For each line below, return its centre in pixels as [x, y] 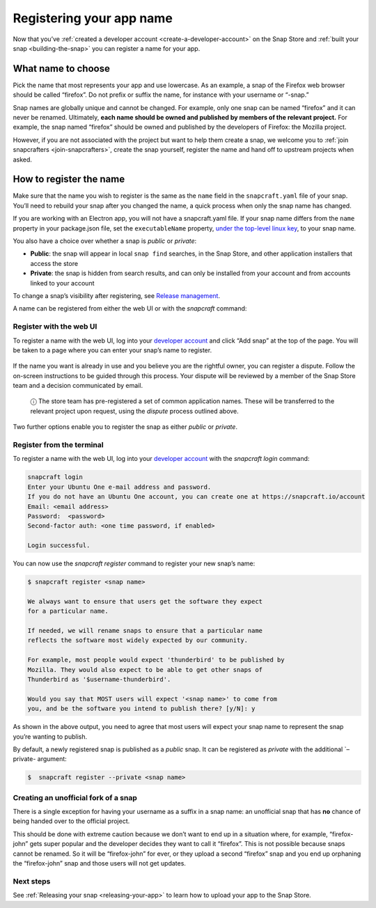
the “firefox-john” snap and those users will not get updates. [99, 863]
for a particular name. [68, 611]
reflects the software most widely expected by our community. [138, 640]
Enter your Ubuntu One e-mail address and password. [119, 487]
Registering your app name [93, 18]
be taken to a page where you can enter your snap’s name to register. [112, 350]
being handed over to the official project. [71, 821]
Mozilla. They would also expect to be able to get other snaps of [145, 670]
